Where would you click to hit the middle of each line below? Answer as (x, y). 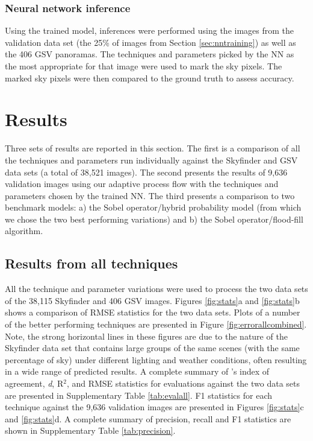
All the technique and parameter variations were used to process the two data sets (156, 289)
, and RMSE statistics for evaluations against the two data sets (183, 383)
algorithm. (24, 231)
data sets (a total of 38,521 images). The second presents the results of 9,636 (146, 172)
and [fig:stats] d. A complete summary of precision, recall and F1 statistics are (148, 418)
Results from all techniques (91, 263)
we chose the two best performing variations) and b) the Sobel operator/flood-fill (154, 219)
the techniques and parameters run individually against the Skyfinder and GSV (151, 160)
